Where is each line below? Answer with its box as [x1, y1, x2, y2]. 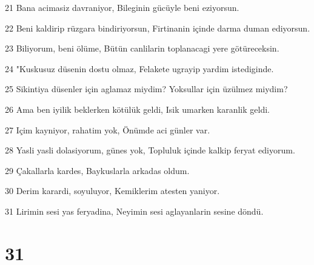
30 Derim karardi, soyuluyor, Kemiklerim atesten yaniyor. [5, 184, 220, 197]
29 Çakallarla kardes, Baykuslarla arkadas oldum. [5, 164, 190, 176]
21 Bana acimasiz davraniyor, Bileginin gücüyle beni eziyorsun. [5, 1, 239, 13]
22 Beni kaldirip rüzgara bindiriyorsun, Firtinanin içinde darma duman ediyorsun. [5, 21, 310, 34]
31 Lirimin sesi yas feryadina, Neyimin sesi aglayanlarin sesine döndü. [5, 204, 264, 217]
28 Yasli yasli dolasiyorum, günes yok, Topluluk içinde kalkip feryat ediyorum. [5, 144, 295, 156]
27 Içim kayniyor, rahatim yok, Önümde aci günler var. [5, 123, 210, 136]
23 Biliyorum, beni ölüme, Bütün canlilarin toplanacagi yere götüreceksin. [5, 42, 279, 55]
